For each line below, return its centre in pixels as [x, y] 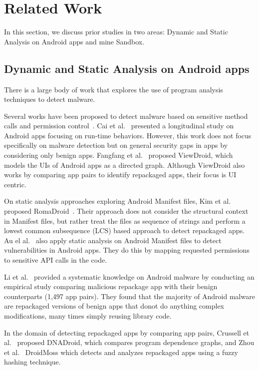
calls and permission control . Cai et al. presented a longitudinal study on [119, 126]
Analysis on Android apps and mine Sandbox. [74, 41]
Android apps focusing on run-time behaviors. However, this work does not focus [128, 135]
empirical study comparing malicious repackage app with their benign [111, 286]
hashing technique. [32, 362]
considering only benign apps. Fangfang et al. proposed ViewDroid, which [119, 155]
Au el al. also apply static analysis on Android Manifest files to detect [113, 240]
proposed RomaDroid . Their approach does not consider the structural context [126, 211]
